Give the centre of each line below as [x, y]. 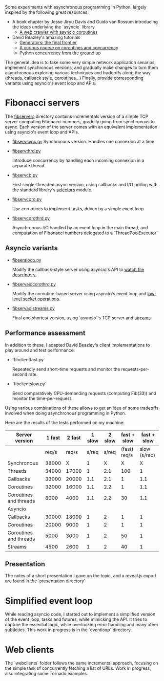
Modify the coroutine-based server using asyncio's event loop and [79, 293]
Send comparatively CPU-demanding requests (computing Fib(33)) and [84, 393]
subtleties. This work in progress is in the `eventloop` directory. [68, 630]
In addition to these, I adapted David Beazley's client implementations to [78, 345]
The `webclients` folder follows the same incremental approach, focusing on [82, 663]
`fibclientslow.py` [29, 384]
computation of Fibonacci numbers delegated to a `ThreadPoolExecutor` [85, 233]
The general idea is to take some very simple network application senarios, [81, 62]
